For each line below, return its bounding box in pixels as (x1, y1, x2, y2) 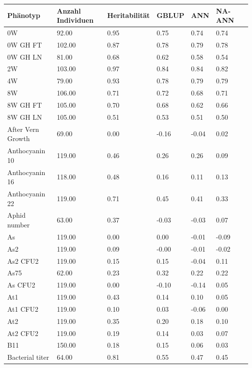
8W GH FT (7, 100, 42, 110)
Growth (7, 133, 30, 144)
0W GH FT (7, 39, 42, 49)
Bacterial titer (7, 352, 49, 362)
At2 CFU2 (7, 328, 38, 338)
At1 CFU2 (7, 304, 38, 314)
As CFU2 (7, 280, 35, 290)
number (7, 220, 30, 230)
